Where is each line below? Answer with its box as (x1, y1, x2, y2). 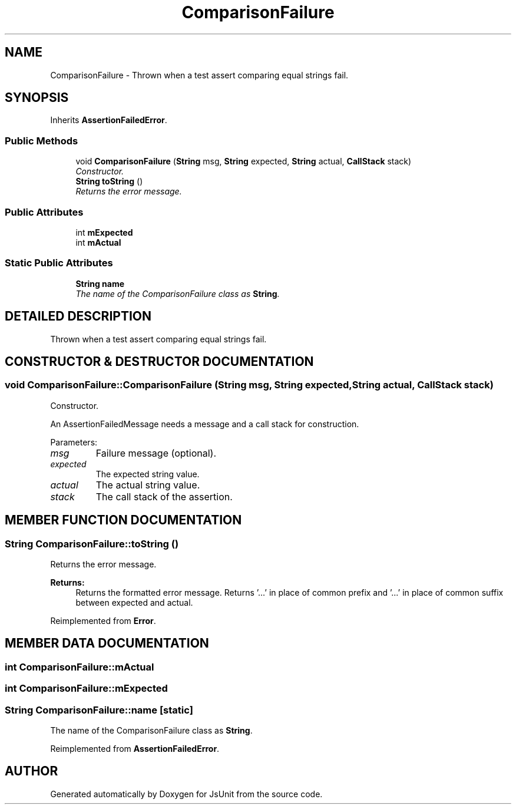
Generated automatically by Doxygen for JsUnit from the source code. (50, 788, 323, 799)
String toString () (75, 176, 143, 187)
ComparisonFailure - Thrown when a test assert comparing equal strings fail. (50, 70, 349, 80)
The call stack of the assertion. (95, 490, 233, 503)
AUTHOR (5, 764, 58, 779)
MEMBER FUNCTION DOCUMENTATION (5, 513, 242, 528)
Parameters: (50, 437, 98, 447)
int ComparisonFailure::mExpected (5, 682, 168, 695)
